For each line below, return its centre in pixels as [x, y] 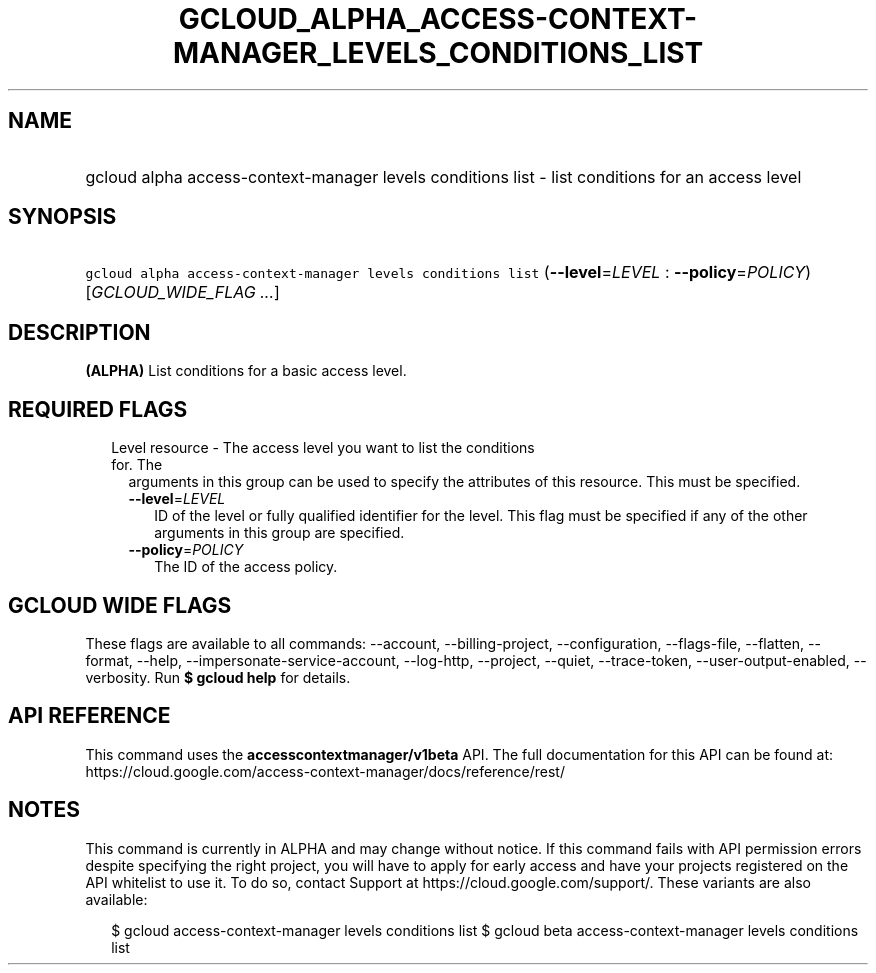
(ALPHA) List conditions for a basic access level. [246, 371]
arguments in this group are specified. [279, 533]
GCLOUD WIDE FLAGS [120, 605]
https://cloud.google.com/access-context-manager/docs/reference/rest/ [325, 771]
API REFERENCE [89, 716]
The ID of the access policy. [246, 567]
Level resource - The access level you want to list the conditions [323, 448]
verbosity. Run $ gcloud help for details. [218, 677]
